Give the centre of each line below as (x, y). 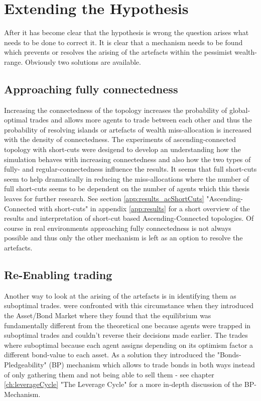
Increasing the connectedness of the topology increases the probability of (116, 110)
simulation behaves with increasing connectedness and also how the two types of (127, 159)
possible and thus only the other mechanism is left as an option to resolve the (123, 238)
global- (240, 110)
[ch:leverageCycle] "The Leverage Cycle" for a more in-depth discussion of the (123, 384)
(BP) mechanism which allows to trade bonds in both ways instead (152, 364)
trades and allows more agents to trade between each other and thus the (141, 120)
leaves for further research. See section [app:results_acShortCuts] (104, 198)
